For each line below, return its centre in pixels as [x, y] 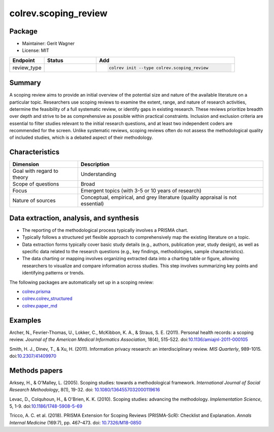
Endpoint [24, 60]
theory [20, 177]
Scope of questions [36, 184]
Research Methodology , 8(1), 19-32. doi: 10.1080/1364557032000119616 [85, 390]
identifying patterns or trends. [53, 273]
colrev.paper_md [40, 305]
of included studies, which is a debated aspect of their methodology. [81, 138]
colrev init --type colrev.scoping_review [159, 68]
